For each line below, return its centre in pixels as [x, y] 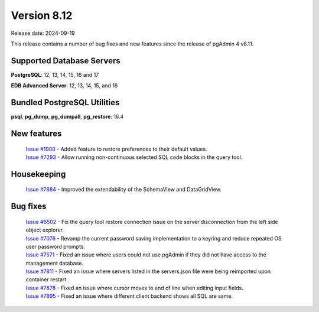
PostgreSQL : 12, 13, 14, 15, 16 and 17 [55, 74]
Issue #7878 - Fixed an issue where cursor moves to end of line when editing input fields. [134, 288]
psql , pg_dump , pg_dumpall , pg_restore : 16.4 [67, 117]
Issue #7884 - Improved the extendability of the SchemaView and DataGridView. [123, 190]
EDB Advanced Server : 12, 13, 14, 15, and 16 [64, 86]
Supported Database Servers [66, 61]
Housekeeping [38, 174]
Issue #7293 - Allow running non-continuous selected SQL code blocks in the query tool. [134, 157]
